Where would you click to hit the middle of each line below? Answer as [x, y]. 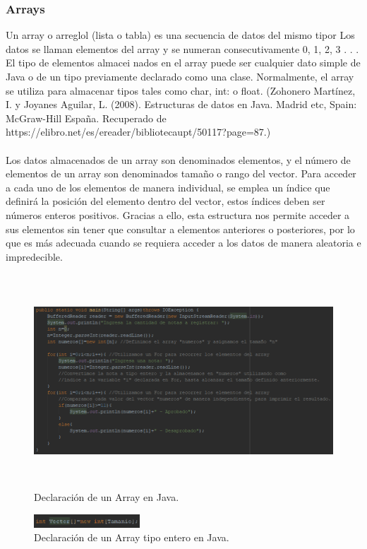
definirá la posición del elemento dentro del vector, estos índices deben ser [166, 201]
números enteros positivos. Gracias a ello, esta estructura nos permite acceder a [178, 214]
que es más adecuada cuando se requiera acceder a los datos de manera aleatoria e [183, 243]
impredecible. [34, 256]
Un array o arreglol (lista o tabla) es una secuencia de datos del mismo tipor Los [180, 35]
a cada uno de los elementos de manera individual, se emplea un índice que [168, 187]
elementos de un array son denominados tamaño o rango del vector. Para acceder [181, 173]
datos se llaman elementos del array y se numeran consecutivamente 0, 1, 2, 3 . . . [182, 48]
